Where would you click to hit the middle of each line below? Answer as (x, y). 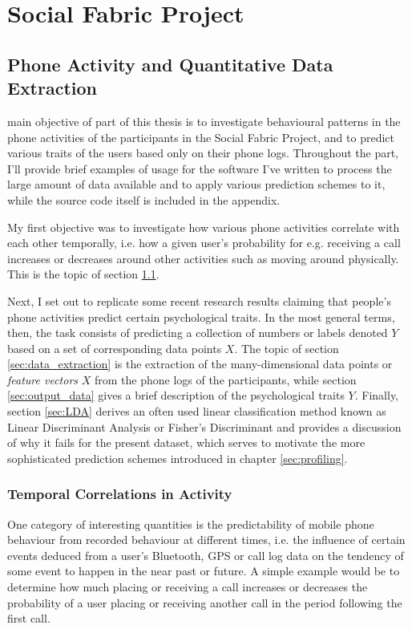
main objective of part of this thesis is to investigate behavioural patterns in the (204, 121)
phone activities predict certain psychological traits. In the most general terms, (201, 317)
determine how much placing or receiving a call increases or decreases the (188, 587)
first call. (29, 618)
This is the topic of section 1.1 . (83, 274)
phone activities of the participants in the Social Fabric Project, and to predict (201, 137)
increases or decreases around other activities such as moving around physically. (203, 258)
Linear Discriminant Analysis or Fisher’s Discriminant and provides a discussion (204, 426)
